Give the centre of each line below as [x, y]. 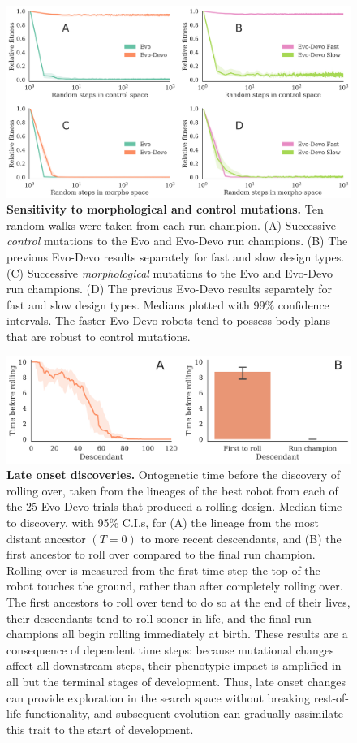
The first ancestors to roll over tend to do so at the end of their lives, [178, 601]
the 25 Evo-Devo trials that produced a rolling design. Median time [174, 506]
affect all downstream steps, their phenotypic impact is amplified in [174, 665]
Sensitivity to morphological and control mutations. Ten [165, 209]
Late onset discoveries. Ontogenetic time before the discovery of [174, 475]
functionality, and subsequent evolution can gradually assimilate [184, 713]
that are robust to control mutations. [99, 336]
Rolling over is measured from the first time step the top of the [163, 570]
